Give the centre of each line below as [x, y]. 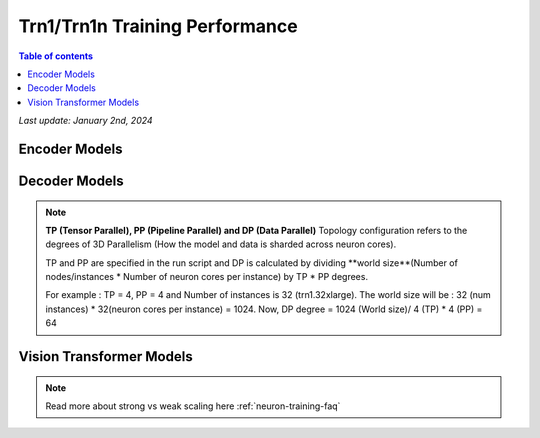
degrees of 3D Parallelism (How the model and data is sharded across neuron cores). [221, 244]
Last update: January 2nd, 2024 [86, 121]
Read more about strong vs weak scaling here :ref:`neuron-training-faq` [193, 406]
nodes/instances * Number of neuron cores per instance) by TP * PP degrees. [207, 277]
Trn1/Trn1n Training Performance [158, 26]
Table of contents [56, 56]
